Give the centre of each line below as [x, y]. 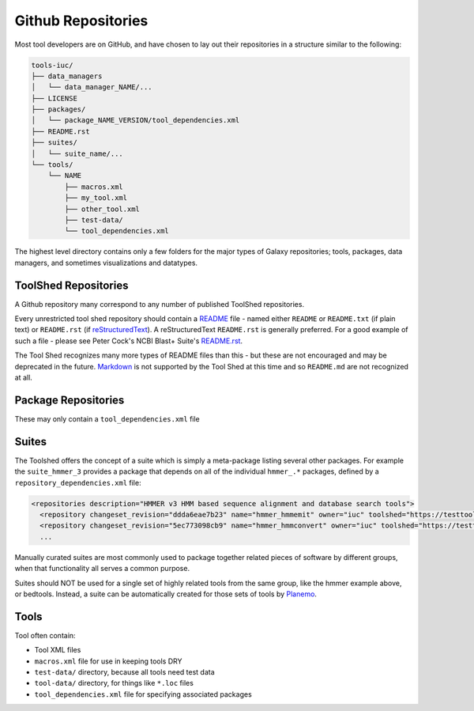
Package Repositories [70, 400]
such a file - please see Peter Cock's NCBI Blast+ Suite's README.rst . [129, 341]
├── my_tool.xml [96, 198]
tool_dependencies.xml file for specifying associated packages [143, 694]
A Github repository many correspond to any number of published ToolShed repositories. [159, 304]
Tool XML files [58, 650]
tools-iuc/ [52, 65]
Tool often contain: [45, 635]
